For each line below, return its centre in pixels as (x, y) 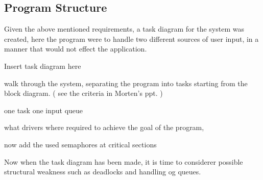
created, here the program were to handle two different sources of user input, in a (131, 38)
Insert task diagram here (43, 66)
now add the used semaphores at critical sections (80, 144)
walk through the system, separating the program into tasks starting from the (126, 83)
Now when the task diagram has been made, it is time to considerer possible (124, 161)
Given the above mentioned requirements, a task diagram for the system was (124, 29)
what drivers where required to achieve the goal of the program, (104, 127)
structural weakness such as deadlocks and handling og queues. (103, 172)
